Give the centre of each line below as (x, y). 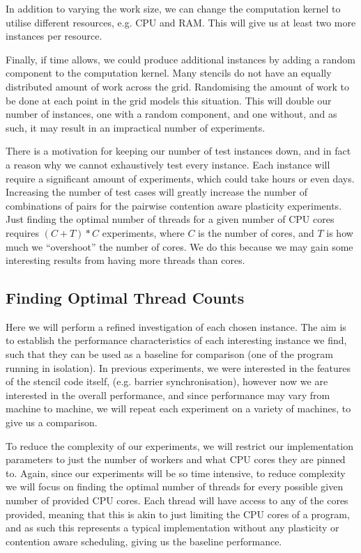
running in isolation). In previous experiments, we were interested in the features (178, 367)
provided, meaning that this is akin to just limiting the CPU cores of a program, (178, 514)
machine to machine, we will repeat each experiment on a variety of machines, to (178, 408)
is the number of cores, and (256, 232)
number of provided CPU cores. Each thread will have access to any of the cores (177, 500)
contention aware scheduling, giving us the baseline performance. (144, 541)
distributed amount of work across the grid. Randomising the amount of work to (178, 86)
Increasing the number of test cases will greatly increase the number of (156, 192)
